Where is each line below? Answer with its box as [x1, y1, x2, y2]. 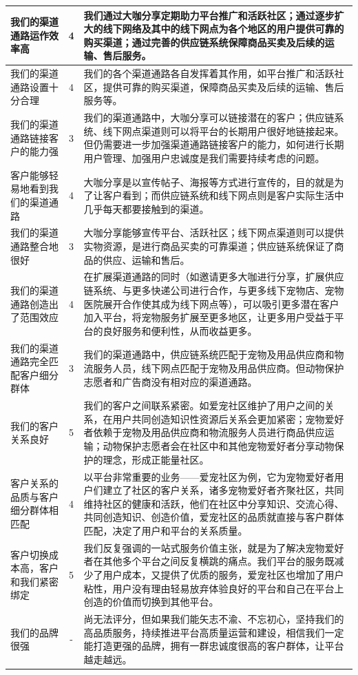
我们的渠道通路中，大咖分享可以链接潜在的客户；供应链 [83, 110, 335, 125]
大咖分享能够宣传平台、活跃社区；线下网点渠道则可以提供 [83, 225, 344, 240]
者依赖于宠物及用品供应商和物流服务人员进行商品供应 [83, 425, 325, 439]
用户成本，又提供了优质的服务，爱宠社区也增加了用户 [103, 567, 344, 581]
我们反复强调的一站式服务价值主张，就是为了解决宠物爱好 [83, 540, 344, 554]
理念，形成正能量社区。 [103, 452, 209, 466]
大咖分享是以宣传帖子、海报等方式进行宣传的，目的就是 [83, 174, 335, 189]
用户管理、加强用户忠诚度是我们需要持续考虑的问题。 [83, 150, 325, 165]
